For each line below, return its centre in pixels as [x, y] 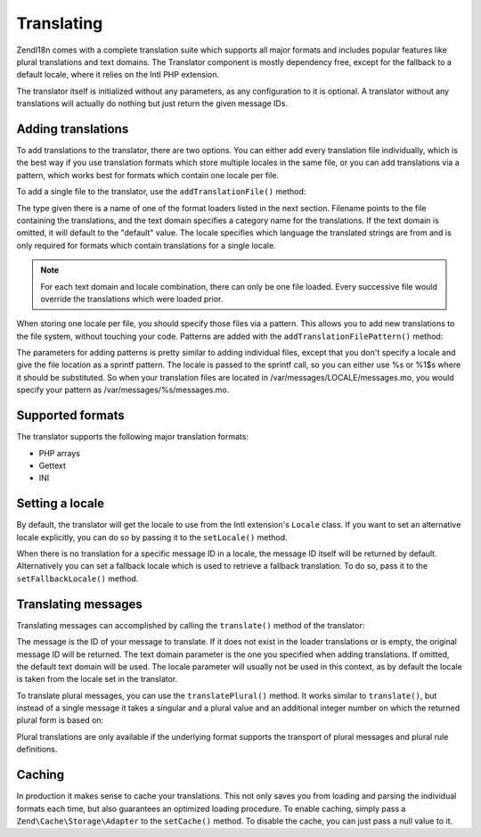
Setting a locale [61, 504]
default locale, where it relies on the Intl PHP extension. [118, 75]
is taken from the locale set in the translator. [97, 679]
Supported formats [70, 416]
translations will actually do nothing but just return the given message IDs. [152, 103]
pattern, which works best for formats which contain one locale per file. [148, 175]
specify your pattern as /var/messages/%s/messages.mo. [123, 390]
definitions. [37, 750]
